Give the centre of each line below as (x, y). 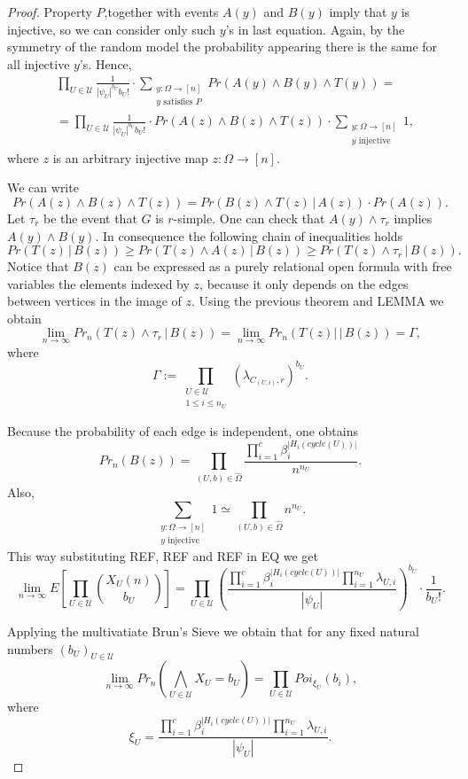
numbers (30, 648)
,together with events (161, 12)
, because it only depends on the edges (304, 283)
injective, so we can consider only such (112, 29)
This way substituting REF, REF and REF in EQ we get (163, 555)
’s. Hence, (105, 63)
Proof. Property (50, 12)
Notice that (38, 266)
